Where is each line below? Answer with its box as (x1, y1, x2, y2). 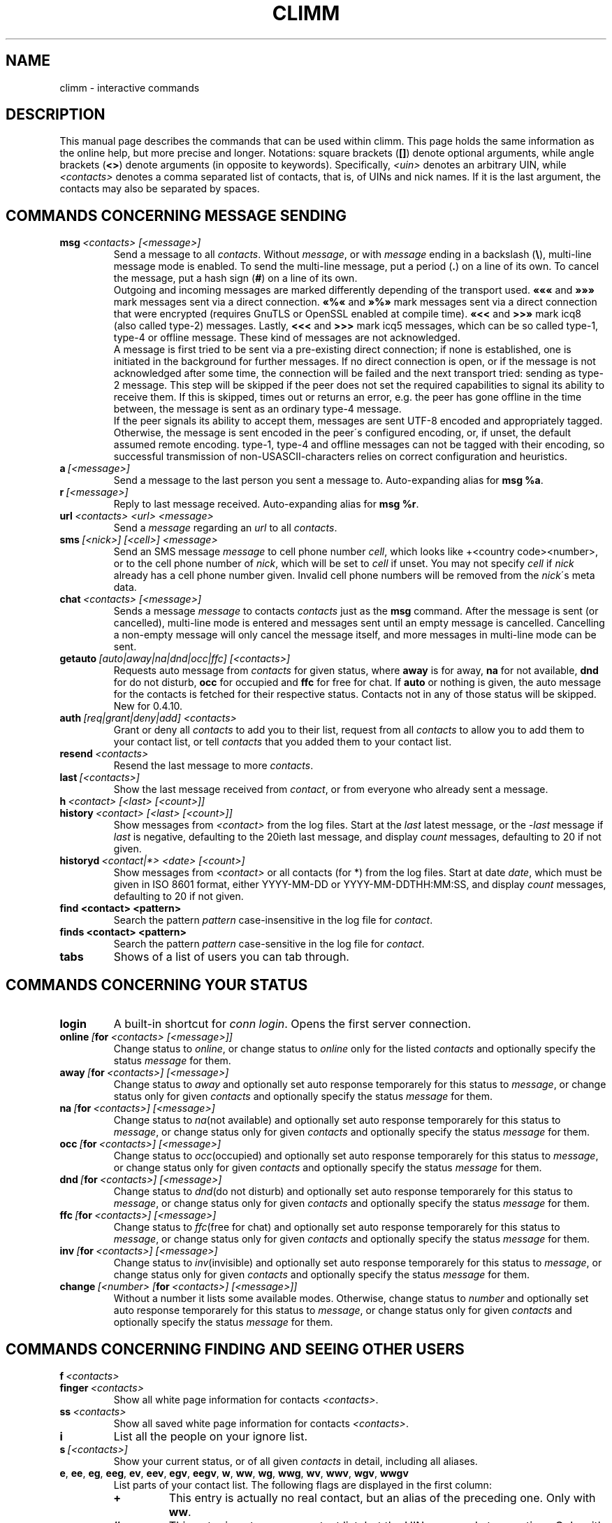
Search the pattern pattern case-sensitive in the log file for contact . (113, 938, 425, 950)
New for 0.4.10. (113, 700, 183, 713)
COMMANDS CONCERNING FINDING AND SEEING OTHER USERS (6, 1340, 465, 1358)
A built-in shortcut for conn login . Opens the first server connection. (113, 1017, 472, 1031)
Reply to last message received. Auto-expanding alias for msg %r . (113, 498, 419, 510)
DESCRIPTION (6, 106, 105, 124)
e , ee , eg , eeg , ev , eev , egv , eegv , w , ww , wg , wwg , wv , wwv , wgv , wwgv (59, 1466, 409, 1479)
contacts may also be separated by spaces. (59, 183, 260, 195)
